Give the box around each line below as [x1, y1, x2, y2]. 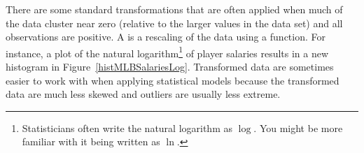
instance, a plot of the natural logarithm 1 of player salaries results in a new [6, 43, 329, 60]
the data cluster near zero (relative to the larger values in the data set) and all [6, 15, 343, 30]
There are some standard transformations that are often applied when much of [6, 2, 343, 16]
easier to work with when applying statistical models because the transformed [6, 73, 339, 87]
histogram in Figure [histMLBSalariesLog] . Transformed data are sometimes [6, 59, 334, 74]
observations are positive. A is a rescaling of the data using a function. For [6, 29, 325, 44]
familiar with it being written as [22, 134, 160, 149]
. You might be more [253, 120, 343, 135]
